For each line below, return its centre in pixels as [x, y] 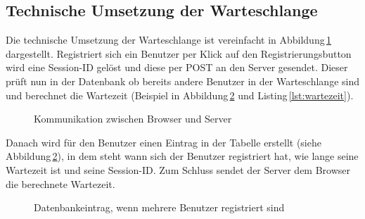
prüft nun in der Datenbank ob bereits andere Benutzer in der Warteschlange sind [182, 81]
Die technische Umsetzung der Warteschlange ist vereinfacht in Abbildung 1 [169, 40]
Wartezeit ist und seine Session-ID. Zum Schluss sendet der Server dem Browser [178, 169]
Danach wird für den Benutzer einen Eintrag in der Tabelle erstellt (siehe [164, 142]
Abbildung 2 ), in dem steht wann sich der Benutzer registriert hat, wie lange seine [182, 156]
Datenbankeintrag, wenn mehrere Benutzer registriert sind [159, 207]
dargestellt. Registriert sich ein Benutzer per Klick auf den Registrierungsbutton [179, 53]
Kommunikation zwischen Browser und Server [133, 119]
